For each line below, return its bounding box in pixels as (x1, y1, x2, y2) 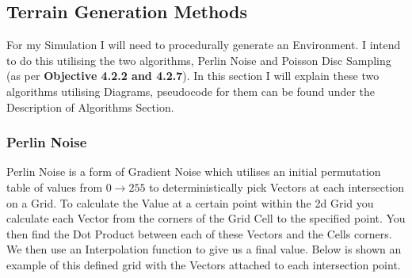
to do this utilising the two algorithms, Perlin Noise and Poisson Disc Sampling (6, 51, 391, 68)
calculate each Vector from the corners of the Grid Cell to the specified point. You (6, 210, 406, 227)
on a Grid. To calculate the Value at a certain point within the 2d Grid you (6, 194, 374, 211)
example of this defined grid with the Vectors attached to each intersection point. (6, 256, 401, 272)
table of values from (6, 178, 103, 195)
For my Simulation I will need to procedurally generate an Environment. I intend (6, 36, 401, 53)
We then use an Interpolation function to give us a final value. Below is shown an (6, 241, 402, 257)
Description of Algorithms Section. (6, 98, 174, 115)
